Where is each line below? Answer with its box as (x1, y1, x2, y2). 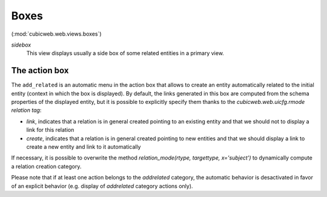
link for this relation (26, 126, 74, 134)
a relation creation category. (11, 163, 82, 170)
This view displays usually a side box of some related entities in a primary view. (26, 50, 224, 57)
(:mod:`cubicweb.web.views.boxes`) (11, 30, 102, 37)
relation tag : (11, 106, 42, 114)
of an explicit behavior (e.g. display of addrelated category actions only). (11, 182, 193, 190)
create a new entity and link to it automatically (26, 143, 141, 150)
